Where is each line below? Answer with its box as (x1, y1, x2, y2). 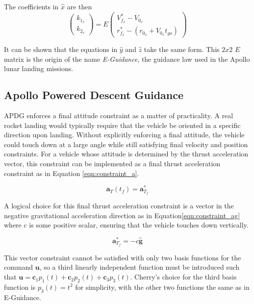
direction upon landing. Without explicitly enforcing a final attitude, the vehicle (4, 129, 245, 140)
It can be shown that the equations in (4, 44, 118, 54)
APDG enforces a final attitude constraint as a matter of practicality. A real (4, 110, 233, 121)
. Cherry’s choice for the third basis (130, 272, 237, 282)
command (4, 262, 33, 272)
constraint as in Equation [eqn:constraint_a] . (4, 168, 139, 178)
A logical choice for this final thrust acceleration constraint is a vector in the (4, 201, 234, 211)
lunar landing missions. (4, 63, 74, 74)
